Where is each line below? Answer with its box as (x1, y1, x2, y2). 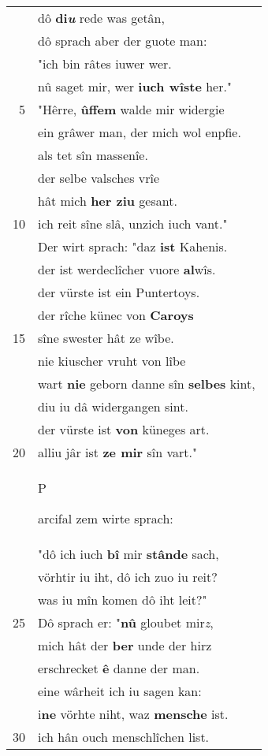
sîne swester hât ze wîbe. (38, 329, 174, 347)
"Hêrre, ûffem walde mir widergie (38, 100, 225, 118)
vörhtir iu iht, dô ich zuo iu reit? (38, 568, 218, 586)
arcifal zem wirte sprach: (38, 509, 173, 527)
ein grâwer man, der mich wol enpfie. (38, 123, 241, 141)
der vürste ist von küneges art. (38, 420, 210, 438)
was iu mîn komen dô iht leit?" (38, 590, 207, 609)
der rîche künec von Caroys (38, 306, 194, 324)
